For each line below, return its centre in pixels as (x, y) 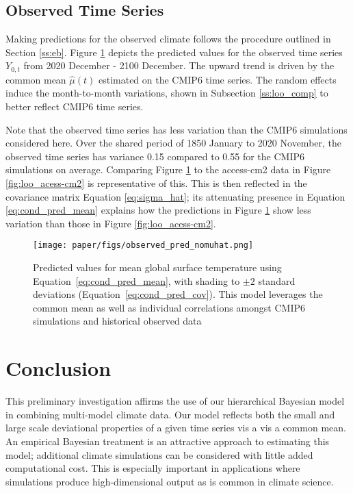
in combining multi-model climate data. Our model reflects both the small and (170, 414)
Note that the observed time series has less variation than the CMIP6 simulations (176, 129)
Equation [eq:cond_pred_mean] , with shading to (136, 280)
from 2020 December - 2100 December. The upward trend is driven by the (179, 65)
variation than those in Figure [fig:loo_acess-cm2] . (111, 223)
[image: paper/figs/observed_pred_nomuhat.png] (143, 245)
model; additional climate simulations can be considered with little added (159, 454)
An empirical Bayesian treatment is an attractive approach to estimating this (168, 441)
